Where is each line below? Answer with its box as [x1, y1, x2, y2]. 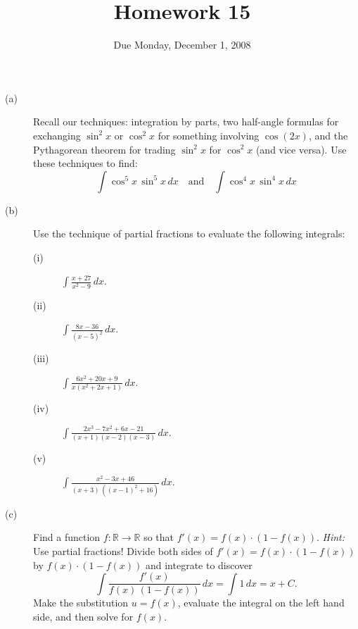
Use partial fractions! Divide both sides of [33, 543, 213, 558]
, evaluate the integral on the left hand [177, 595, 345, 610]
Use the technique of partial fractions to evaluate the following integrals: [33, 226, 345, 241]
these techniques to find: [33, 156, 138, 170]
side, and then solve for [33, 609, 134, 623]
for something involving [158, 127, 260, 142]
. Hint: [316, 530, 345, 544]
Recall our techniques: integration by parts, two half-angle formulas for [33, 114, 339, 129]
